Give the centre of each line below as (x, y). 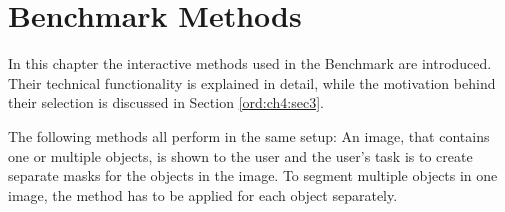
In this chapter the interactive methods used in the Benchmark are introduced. (250, 63)
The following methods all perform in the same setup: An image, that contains (249, 135)
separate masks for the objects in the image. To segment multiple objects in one (253, 175)
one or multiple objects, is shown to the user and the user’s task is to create (240, 155)
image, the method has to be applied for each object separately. (203, 194)
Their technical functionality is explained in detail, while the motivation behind (252, 82)
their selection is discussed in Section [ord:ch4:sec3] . (166, 102)
